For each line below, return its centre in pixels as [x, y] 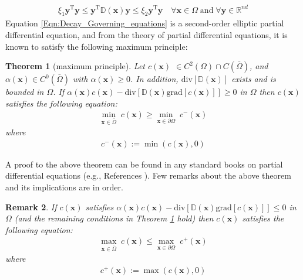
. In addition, [154, 79]
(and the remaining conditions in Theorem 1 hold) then [114, 218]
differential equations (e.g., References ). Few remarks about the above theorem [148, 175]
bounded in [25, 92]
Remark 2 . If [31, 206]
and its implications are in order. [64, 187]
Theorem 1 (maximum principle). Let [75, 66]
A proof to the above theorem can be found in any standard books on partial [144, 164]
